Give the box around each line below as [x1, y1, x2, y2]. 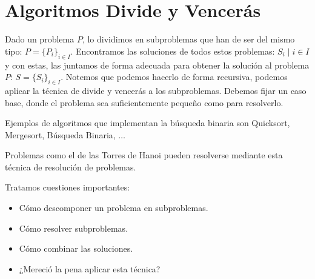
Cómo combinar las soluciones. [19, 242, 133, 255]
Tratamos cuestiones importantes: [5, 181, 130, 193]
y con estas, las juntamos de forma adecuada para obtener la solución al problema [5, 58, 310, 71]
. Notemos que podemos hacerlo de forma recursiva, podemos [61, 70, 288, 83]
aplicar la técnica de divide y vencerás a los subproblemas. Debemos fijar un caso [5, 84, 307, 96]
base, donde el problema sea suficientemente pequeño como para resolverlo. [5, 96, 283, 109]
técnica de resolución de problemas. [5, 160, 136, 173]
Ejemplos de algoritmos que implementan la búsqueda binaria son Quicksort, [5, 116, 290, 129]
